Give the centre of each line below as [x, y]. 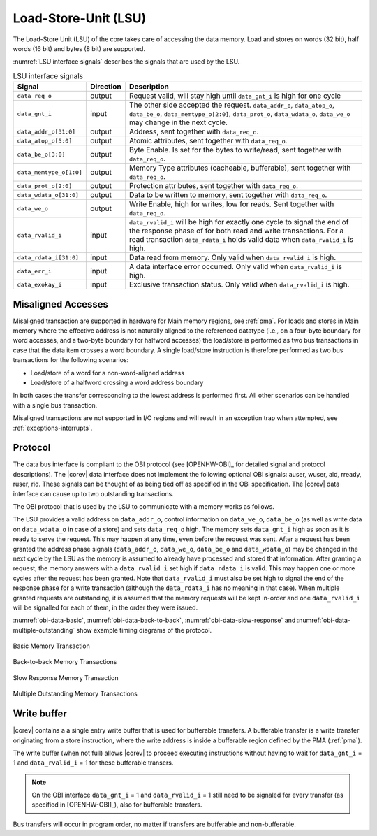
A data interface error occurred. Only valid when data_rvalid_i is [236, 267]
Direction [105, 87]
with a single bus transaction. [55, 405]
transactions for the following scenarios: [71, 360]
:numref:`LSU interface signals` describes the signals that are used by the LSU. [126, 62]
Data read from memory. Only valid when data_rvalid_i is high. [233, 257]
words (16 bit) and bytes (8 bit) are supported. [79, 48]
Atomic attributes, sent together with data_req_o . [208, 141]
